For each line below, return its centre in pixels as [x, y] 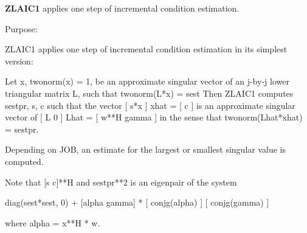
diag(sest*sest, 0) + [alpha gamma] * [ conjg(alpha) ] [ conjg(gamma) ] [137, 202]
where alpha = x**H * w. [53, 222]
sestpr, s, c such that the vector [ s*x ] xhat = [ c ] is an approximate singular [150, 105]
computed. [24, 161]
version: [19, 61]
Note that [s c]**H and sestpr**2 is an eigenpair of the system [121, 182]
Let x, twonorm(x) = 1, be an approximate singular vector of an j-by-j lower [147, 81]
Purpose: [21, 28]
